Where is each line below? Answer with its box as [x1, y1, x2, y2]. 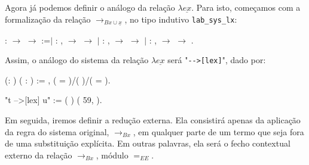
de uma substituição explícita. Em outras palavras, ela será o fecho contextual [5, 137, 290, 150]
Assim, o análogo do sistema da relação [5, 54, 149, 66]
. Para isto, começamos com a [191, 1, 301, 13]
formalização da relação [5, 13, 91, 25]
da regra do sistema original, [5, 125, 109, 138]
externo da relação [5, 148, 72, 161]
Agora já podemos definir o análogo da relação [5, 1, 175, 13]
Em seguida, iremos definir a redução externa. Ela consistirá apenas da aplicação [5, 114, 301, 126]
